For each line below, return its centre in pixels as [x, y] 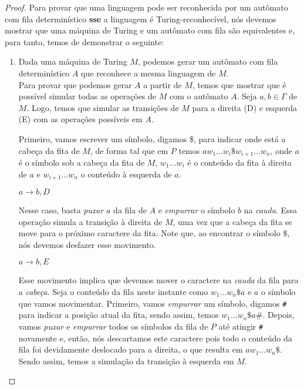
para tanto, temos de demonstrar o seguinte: [84, 41]
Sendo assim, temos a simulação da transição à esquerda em [126, 361]
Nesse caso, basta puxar [61, 210]
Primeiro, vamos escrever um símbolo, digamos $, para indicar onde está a [152, 138]
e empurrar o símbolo [197, 210]
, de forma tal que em [129, 150]
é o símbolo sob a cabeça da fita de [82, 162]
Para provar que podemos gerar [75, 84]
